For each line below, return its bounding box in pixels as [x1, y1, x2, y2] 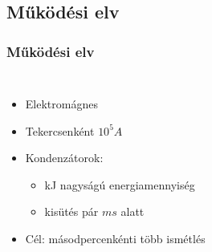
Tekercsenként [25, 122, 95, 139]
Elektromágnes [25, 96, 98, 112]
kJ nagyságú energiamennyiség [44, 176, 195, 193]
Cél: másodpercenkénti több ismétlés [25, 230, 206, 246]
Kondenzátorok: [25, 149, 104, 166]
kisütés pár [44, 203, 99, 220]
